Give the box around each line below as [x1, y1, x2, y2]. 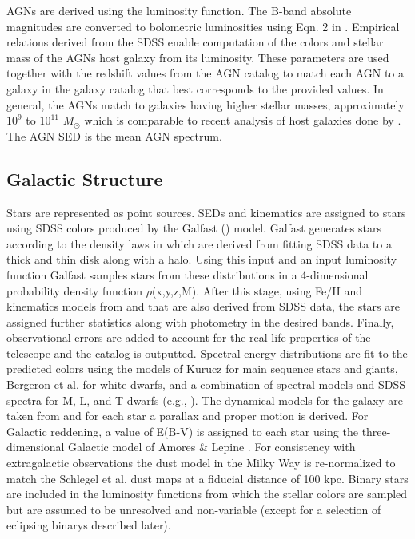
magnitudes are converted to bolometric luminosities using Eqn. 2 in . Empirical [6, 18, 400, 34]
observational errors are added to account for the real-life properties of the [6, 329, 371, 346]
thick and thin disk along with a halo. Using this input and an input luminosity [6, 251, 397, 268]
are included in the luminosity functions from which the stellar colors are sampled [6, 485, 408, 502]
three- [361, 422, 391, 439]
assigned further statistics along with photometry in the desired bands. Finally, [6, 313, 394, 330]
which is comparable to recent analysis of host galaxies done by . [84, 112, 401, 129]
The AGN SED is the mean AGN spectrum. [6, 127, 222, 144]
